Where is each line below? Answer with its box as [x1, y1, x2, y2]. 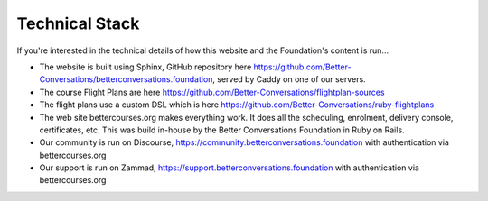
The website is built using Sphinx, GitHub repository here [39, 61, 252, 72]
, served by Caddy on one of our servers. [212, 74, 366, 85]
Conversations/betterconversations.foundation [39, 74, 213, 85]
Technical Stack [16, 14, 140, 33]
